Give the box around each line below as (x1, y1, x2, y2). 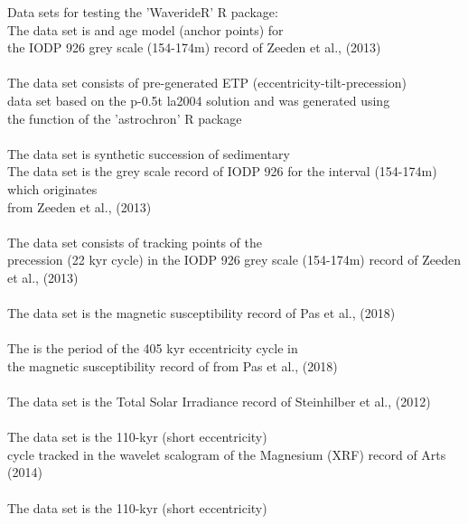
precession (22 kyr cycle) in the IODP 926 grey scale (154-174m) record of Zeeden (7, 250, 462, 269)
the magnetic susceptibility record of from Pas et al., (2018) (7, 356, 338, 375)
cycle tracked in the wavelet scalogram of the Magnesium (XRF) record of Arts (7, 444, 446, 463)
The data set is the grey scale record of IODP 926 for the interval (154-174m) (7, 162, 437, 181)
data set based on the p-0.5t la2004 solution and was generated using (7, 90, 390, 109)
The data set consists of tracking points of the (7, 232, 262, 251)
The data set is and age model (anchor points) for (7, 20, 284, 39)
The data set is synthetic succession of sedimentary (7, 144, 290, 163)
